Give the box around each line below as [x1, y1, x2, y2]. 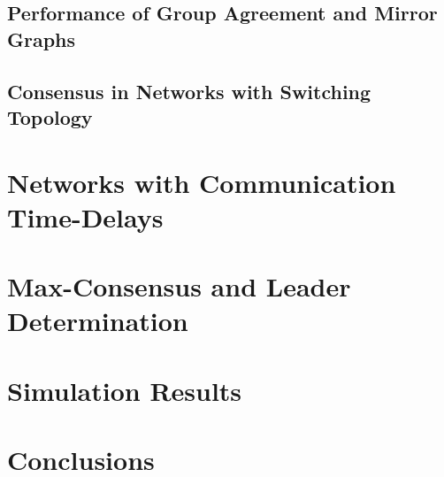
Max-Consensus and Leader [7, 268, 351, 304]
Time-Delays [7, 198, 164, 235]
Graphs [7, 25, 76, 52]
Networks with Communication [7, 164, 396, 200]
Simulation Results [7, 372, 242, 408]
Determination [7, 303, 188, 339]
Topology [7, 103, 93, 130]
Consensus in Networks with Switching [7, 77, 371, 104]
